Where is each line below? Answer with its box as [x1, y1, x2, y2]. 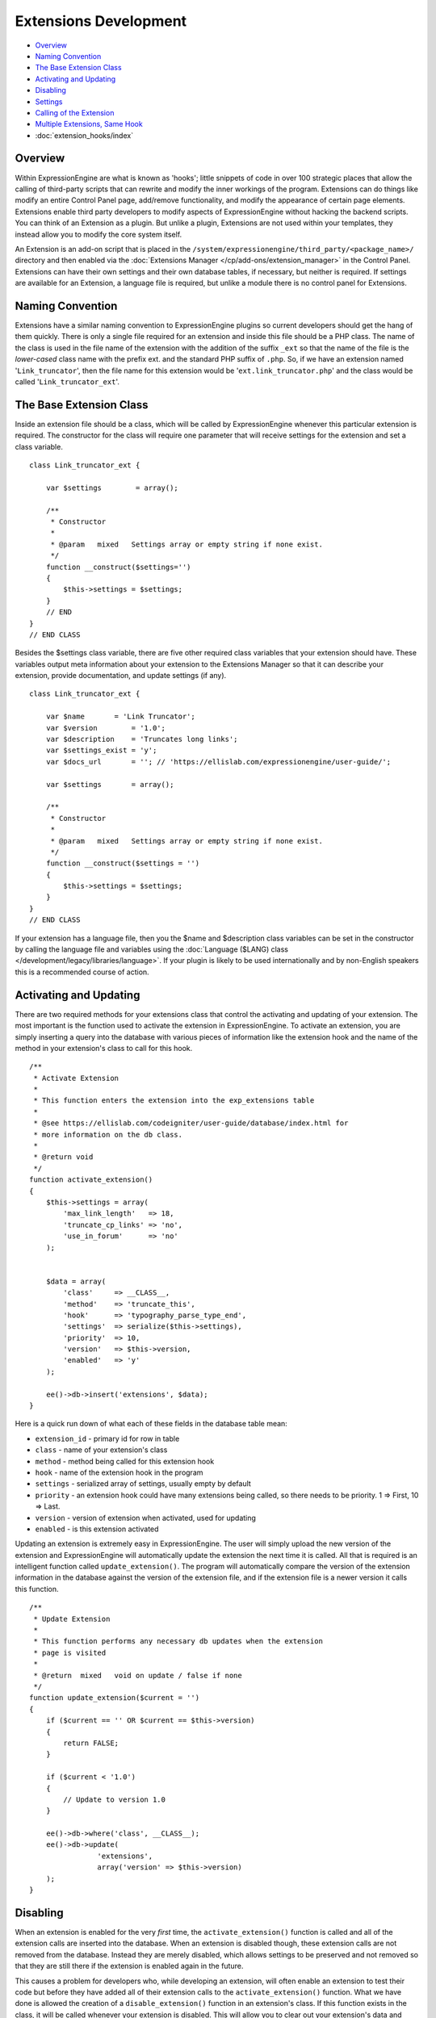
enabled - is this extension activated [35, 1524, 159, 1534]
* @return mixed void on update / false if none [33, 1671, 242, 1680]
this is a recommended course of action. [15, 967, 149, 977]
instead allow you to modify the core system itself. [15, 229, 182, 239]
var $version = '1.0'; [45, 723, 166, 732]
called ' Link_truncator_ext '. [15, 376, 120, 387]
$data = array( [45, 1276, 107, 1286]
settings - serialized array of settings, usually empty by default [35, 1479, 252, 1488]
